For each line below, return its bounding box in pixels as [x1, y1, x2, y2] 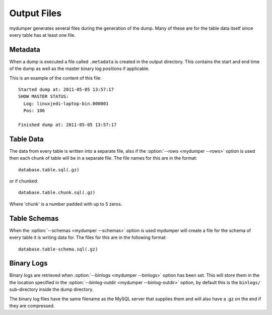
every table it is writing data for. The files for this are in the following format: [9, 234, 167, 240]
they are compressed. [9, 302, 55, 308]
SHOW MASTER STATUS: [18, 94, 69, 99]
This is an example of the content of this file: [9, 75, 102, 81]
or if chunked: [9, 178, 39, 184]
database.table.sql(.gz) [18, 167, 80, 172]
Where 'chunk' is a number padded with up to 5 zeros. [9, 201, 122, 207]
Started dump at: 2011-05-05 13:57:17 [18, 87, 114, 93]
